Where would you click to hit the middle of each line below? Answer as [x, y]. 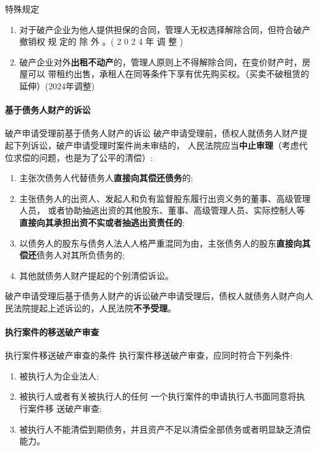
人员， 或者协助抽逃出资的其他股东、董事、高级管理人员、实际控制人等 [162, 210]
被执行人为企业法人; [59, 375]
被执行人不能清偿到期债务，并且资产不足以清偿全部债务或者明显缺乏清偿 [165, 429]
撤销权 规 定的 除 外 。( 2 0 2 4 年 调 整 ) [101, 41]
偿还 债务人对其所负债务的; [72, 255]
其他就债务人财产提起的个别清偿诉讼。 [96, 275]
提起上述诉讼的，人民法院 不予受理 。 [103, 307]
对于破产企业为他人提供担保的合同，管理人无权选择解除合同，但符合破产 [165, 29]
